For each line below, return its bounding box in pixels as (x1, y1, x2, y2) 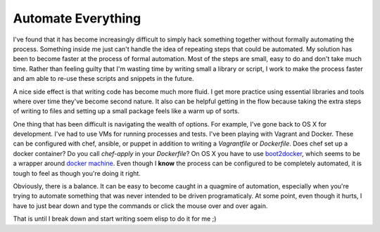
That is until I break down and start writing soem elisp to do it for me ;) (13, 214, 217, 223)
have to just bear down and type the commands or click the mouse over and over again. (13, 201, 268, 210)
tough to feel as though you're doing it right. (13, 169, 141, 177)
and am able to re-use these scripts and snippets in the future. (13, 75, 194, 83)
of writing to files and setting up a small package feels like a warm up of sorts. (13, 107, 240, 115)
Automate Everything (13, 11, 141, 26)
